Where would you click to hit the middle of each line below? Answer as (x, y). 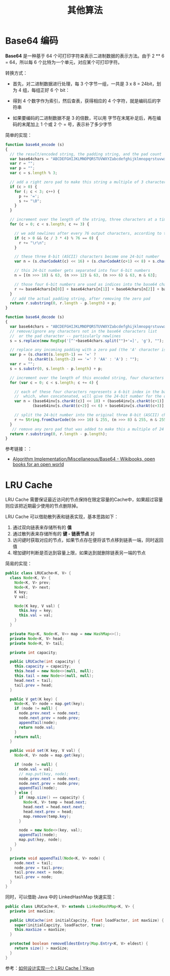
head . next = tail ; (34, 680)
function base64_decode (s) (35, 317)
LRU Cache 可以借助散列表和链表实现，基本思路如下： (62, 517)
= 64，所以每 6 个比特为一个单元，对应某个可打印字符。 (64, 62)
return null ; (28, 737)
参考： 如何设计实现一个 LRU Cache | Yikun (50, 968)
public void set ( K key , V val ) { (45, 751)
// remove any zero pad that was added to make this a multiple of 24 (88, 429)
